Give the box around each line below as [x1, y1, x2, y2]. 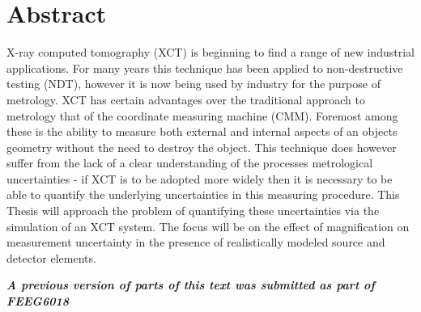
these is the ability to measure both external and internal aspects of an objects [6, 123, 398, 140]
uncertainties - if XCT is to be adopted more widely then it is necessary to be [6, 170, 393, 187]
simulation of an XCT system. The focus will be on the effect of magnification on [6, 217, 410, 234]
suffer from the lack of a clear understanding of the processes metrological [6, 154, 373, 171]
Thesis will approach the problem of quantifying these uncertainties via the [6, 202, 380, 219]
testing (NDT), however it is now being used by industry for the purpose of [6, 75, 381, 92]
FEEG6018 [6, 293, 69, 310]
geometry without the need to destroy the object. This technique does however [6, 138, 397, 155]
